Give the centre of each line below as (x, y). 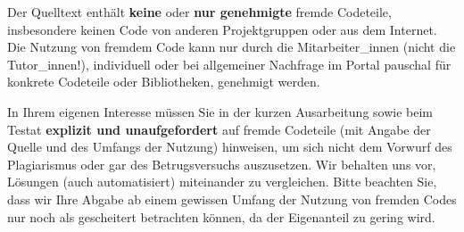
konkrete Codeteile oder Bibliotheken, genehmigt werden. (164, 82)
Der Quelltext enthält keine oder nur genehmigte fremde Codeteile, (199, 12)
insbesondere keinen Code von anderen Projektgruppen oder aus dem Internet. (222, 29)
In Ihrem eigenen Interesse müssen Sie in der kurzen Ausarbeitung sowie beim (220, 111)
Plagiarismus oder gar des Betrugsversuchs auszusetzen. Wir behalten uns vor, (222, 164)
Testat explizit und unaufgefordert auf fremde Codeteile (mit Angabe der (219, 129)
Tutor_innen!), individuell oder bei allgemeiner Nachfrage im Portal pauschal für (229, 64)
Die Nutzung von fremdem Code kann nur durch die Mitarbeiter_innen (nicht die (232, 47)
